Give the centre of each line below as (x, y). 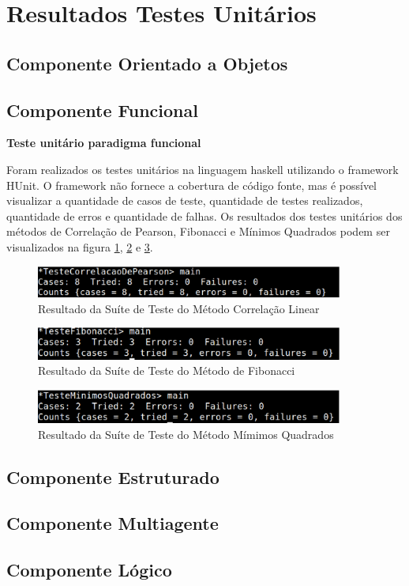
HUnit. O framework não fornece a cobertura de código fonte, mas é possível (192, 185)
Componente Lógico (89, 570)
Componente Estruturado (113, 476)
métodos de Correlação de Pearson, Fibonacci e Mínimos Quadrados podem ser (198, 231)
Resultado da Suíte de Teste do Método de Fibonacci (167, 371)
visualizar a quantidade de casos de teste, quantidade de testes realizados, (185, 200)
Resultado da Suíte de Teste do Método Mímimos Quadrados (186, 434)
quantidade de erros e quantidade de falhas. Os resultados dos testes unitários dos (204, 215)
